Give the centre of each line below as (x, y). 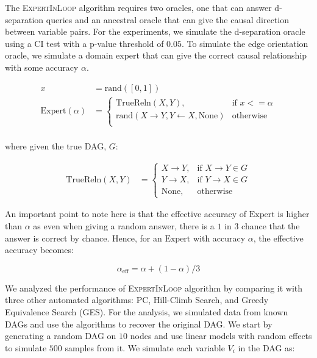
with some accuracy (42, 67)
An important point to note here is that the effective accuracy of (126, 214)
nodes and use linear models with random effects (221, 336)
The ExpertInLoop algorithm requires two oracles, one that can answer (138, 7)
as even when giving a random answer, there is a (124, 226)
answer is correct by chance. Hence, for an (84, 238)
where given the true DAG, (56, 146)
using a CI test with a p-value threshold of (84, 43)
